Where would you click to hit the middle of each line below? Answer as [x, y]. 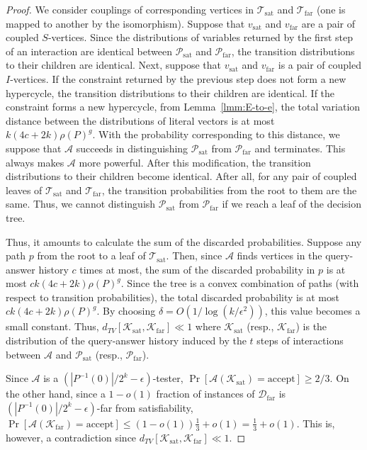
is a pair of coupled [320, 65]
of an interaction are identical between [89, 51]
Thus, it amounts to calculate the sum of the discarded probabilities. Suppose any [184, 241]
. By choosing [126, 311]
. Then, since [194, 255]
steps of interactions [300, 341]
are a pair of [328, 23]
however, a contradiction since [71, 437]
